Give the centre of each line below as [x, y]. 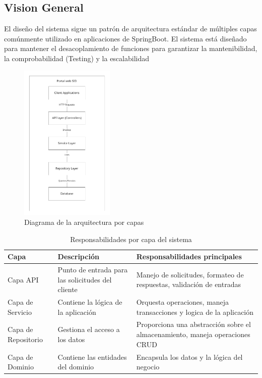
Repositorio [25, 339]
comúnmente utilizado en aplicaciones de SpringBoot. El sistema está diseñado [125, 38]
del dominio [76, 367]
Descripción [78, 256]
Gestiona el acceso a [89, 329]
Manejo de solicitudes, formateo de [190, 274]
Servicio [20, 312]
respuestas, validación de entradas [188, 284]
